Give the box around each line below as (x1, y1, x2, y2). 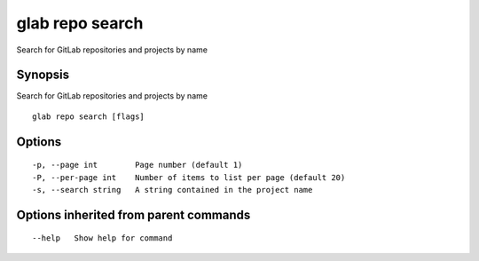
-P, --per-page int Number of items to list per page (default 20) (32, 172, 346, 182)
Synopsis (16, 67, 70, 83)
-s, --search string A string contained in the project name (32, 185, 313, 195)
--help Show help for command (32, 233, 173, 243)
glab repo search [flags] (32, 111, 145, 122)
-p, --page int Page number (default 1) (32, 160, 243, 170)
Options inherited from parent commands (16, 207, 251, 222)
